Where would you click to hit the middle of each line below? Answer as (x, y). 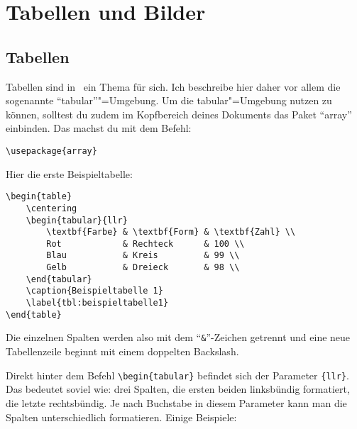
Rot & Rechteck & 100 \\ (145, 244)
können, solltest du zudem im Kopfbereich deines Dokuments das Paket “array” (179, 114)
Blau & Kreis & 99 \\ (143, 256)
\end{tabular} (59, 279)
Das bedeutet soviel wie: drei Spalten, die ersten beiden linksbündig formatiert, (178, 389)
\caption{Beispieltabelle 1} (94, 291)
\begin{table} (39, 197)
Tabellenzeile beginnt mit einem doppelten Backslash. (122, 351)
